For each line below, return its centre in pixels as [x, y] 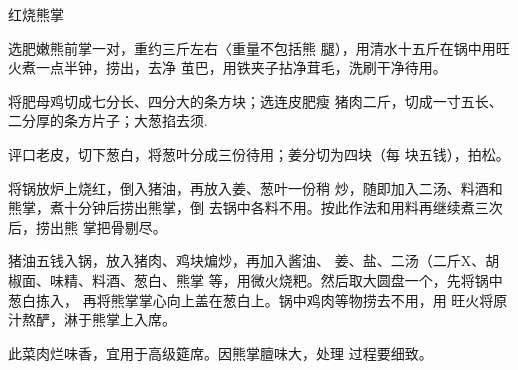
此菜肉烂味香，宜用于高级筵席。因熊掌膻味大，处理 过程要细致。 [220, 352]
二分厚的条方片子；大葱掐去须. [108, 120]
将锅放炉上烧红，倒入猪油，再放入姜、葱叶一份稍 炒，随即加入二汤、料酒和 [255, 187]
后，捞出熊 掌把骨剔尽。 [87, 226]
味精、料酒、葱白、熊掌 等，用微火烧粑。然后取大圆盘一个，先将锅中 [276, 279]
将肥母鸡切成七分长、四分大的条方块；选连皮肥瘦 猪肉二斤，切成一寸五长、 [255, 100]
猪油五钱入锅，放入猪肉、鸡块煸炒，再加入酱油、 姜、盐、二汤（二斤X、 [247, 260]
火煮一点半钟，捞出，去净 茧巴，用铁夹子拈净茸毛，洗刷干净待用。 [227, 67]
